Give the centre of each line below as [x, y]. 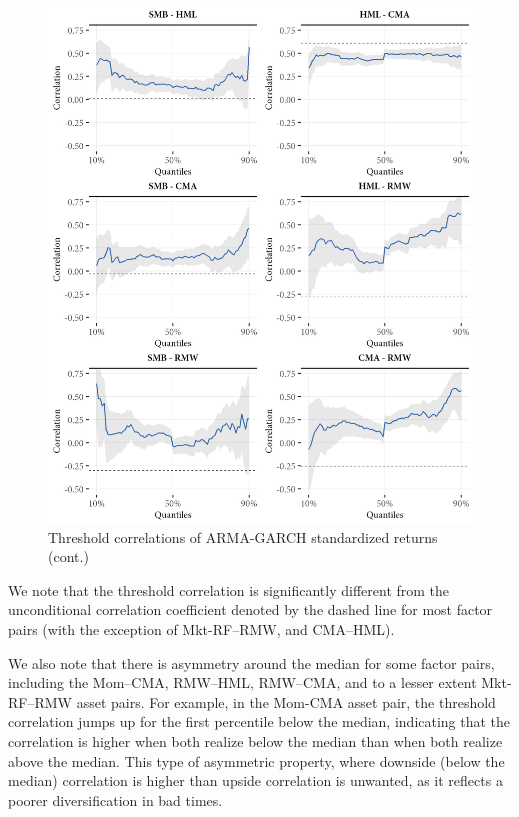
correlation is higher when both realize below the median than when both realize [255, 740]
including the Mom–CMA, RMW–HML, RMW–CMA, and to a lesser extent [242, 682]
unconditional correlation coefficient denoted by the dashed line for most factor [250, 609]
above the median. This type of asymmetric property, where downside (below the [256, 760]
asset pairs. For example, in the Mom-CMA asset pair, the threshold [286, 701]
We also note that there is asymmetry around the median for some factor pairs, [251, 662]
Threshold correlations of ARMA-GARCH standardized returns [243, 536]
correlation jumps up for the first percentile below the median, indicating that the [259, 721]
